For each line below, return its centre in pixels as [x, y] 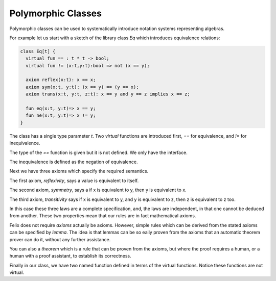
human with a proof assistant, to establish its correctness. [70, 256]
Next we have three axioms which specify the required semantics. [79, 171]
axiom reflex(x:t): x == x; [61, 80]
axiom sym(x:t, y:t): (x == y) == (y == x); [82, 87]
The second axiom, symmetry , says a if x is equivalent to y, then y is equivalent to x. [98, 190]
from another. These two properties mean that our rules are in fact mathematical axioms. [103, 216]
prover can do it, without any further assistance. [60, 239]
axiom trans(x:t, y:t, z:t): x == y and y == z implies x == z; [108, 94]
